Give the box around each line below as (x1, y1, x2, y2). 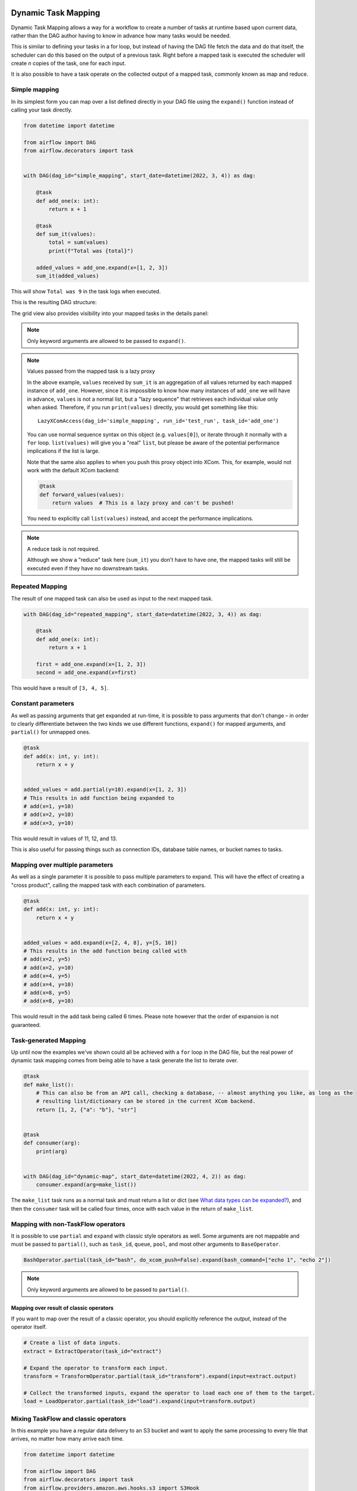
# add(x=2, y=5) (23, 956, 71, 963)
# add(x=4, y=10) (23, 981, 74, 988)
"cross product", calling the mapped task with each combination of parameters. (11, 881, 206, 889)
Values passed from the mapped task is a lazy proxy (27, 367, 155, 375)
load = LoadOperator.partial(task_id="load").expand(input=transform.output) (23, 1398, 256, 1405)
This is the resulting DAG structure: (11, 299, 97, 306)
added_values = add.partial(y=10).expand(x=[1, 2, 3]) (23, 786, 187, 793)
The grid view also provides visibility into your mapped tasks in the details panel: (11, 310, 209, 317)
